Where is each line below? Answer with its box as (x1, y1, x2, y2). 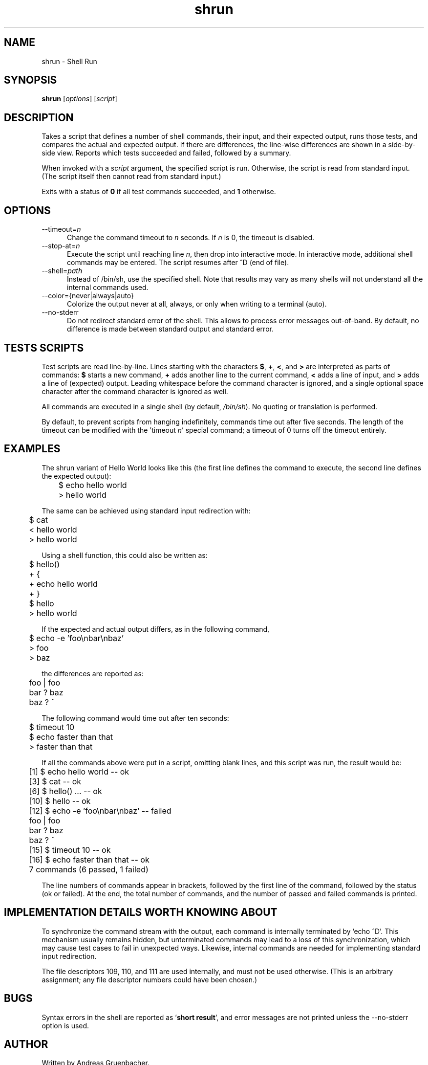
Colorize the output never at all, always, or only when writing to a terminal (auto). (67, 300, 327, 309)
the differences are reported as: (42, 669, 144, 678)
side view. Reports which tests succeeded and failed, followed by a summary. (42, 149, 291, 157)
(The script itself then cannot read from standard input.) (42, 172, 221, 181)
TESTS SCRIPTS (4, 341, 84, 354)
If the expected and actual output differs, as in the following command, (42, 624, 270, 633)
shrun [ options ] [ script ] (42, 94, 117, 103)
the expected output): (42, 471, 111, 480)
